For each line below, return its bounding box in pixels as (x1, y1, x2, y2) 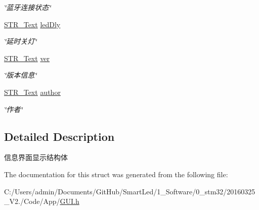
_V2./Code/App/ (4, 196, 60, 206)
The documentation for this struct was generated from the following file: (4, 169, 228, 179)
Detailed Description (4, 128, 115, 144)
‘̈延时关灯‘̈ (4, 36, 37, 46)
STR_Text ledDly (4, 19, 61, 29)
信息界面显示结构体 (4, 152, 68, 163)
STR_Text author (4, 86, 61, 97)
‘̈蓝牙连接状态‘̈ (4, 2, 51, 12)
